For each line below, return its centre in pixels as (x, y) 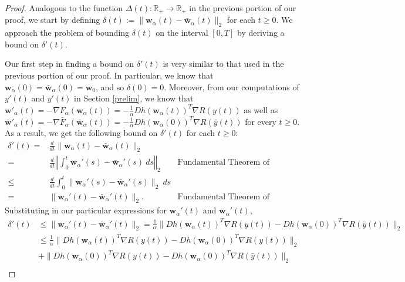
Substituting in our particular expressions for (86, 210)
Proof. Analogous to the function (64, 8)
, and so (110, 86)
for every (261, 121)
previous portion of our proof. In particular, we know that (109, 75)
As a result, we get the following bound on (81, 133)
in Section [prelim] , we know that (134, 98)
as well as (261, 109)
